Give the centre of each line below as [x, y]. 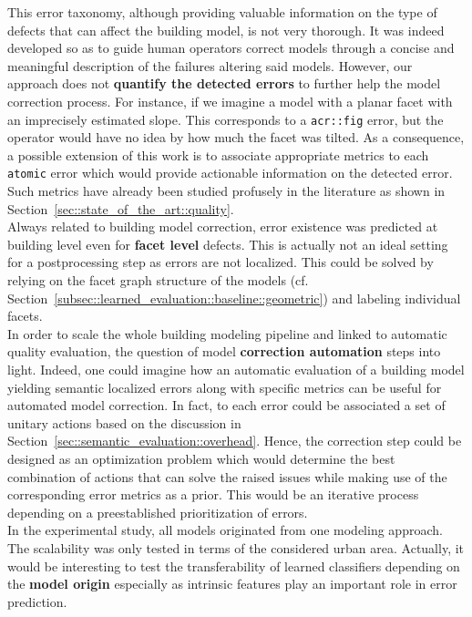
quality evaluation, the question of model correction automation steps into [224, 351]
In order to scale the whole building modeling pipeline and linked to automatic [227, 333]
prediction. [37, 601]
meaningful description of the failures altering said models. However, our [210, 65]
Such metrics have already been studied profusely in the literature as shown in [226, 191]
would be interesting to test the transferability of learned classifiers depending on [234, 566]
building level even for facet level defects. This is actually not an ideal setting [228, 244]
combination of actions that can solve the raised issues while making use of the [227, 476]
